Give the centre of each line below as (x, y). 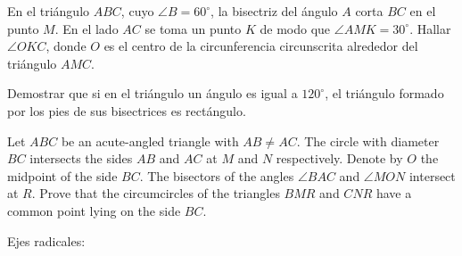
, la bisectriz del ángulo (274, 11)
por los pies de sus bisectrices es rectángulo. (127, 110)
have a (394, 193)
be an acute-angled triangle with (150, 140)
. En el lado (87, 28)
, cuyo (137, 11)
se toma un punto (193, 28)
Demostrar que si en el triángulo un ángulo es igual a (153, 93)
